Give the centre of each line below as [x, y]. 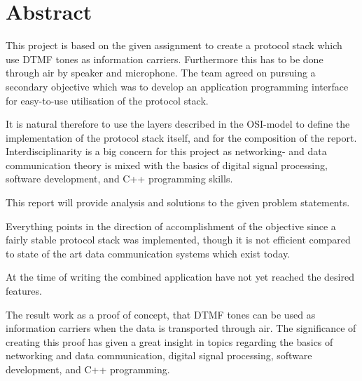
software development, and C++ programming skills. [119, 179]
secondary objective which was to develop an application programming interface [177, 86]
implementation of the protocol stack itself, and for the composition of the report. [181, 137]
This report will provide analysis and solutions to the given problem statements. [178, 202]
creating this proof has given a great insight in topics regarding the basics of [169, 341]
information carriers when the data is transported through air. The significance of [181, 328]
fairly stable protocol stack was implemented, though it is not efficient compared [178, 240]
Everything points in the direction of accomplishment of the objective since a [171, 226]
